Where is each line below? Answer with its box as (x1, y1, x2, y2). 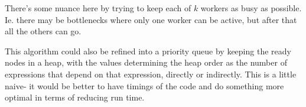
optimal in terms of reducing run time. (5, 91, 145, 103)
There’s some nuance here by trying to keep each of (5, 2, 191, 14)
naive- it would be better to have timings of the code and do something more (5, 79, 284, 92)
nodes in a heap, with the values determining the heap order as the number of (5, 56, 287, 69)
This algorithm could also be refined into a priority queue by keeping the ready (5, 44, 291, 57)
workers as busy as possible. (200, 2, 302, 14)
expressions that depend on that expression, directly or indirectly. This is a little (5, 67, 297, 80)
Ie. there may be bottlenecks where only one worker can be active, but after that (5, 13, 297, 25)
